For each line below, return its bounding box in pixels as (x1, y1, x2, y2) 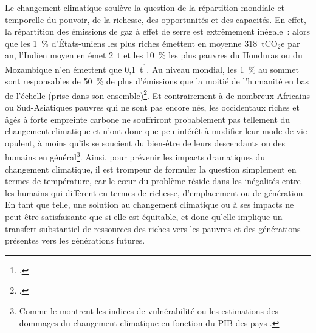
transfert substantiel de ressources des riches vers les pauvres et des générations (5, 222, 301, 235)
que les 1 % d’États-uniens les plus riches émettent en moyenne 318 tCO (5, 36, 278, 49)
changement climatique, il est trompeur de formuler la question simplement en (5, 162, 297, 175)
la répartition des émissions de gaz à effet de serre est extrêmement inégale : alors (5, 25, 310, 38)
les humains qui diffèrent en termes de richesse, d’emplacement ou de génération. (5, 186, 306, 199)
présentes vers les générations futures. (5, 234, 145, 247)
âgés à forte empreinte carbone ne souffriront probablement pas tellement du (5, 112, 290, 125)
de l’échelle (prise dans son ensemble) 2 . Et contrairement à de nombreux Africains (5, 87, 311, 101)
